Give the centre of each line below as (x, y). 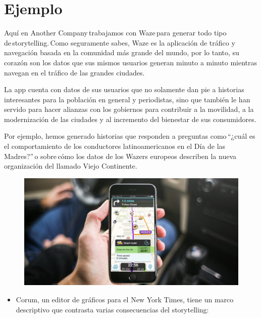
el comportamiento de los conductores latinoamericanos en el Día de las (115, 146)
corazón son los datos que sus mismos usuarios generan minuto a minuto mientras (130, 62)
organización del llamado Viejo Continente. (71, 166)
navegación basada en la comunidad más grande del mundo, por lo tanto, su (122, 52)
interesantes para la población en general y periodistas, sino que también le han (127, 99)
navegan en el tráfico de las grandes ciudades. (74, 72)
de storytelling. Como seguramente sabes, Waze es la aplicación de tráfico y (120, 42)
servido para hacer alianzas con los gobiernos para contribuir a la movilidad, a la (129, 109)
